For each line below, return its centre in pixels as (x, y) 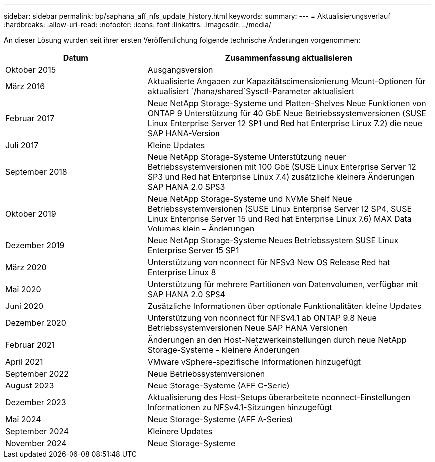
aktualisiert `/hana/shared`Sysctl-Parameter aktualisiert (251, 91)
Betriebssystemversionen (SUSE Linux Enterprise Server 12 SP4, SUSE (280, 209)
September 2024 (37, 431)
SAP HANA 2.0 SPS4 (186, 294)
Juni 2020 (25, 306)
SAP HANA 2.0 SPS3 (186, 187)
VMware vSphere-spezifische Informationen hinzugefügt (254, 362)
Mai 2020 (23, 289)
